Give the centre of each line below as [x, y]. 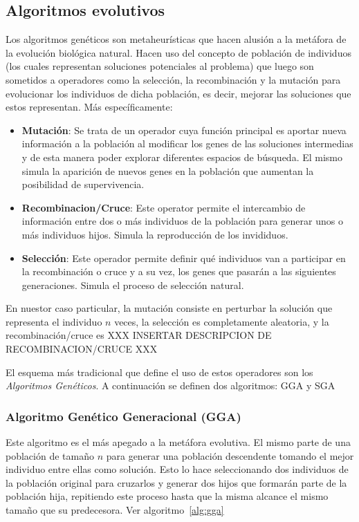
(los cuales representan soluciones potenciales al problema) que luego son [160, 66]
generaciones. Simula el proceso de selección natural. [133, 285]
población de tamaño [50, 455]
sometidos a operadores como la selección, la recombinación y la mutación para [173, 79]
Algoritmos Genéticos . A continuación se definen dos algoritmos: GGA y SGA [171, 385]
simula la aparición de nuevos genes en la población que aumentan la [168, 170]
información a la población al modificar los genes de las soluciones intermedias [187, 143]
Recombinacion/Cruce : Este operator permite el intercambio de [164, 207]
